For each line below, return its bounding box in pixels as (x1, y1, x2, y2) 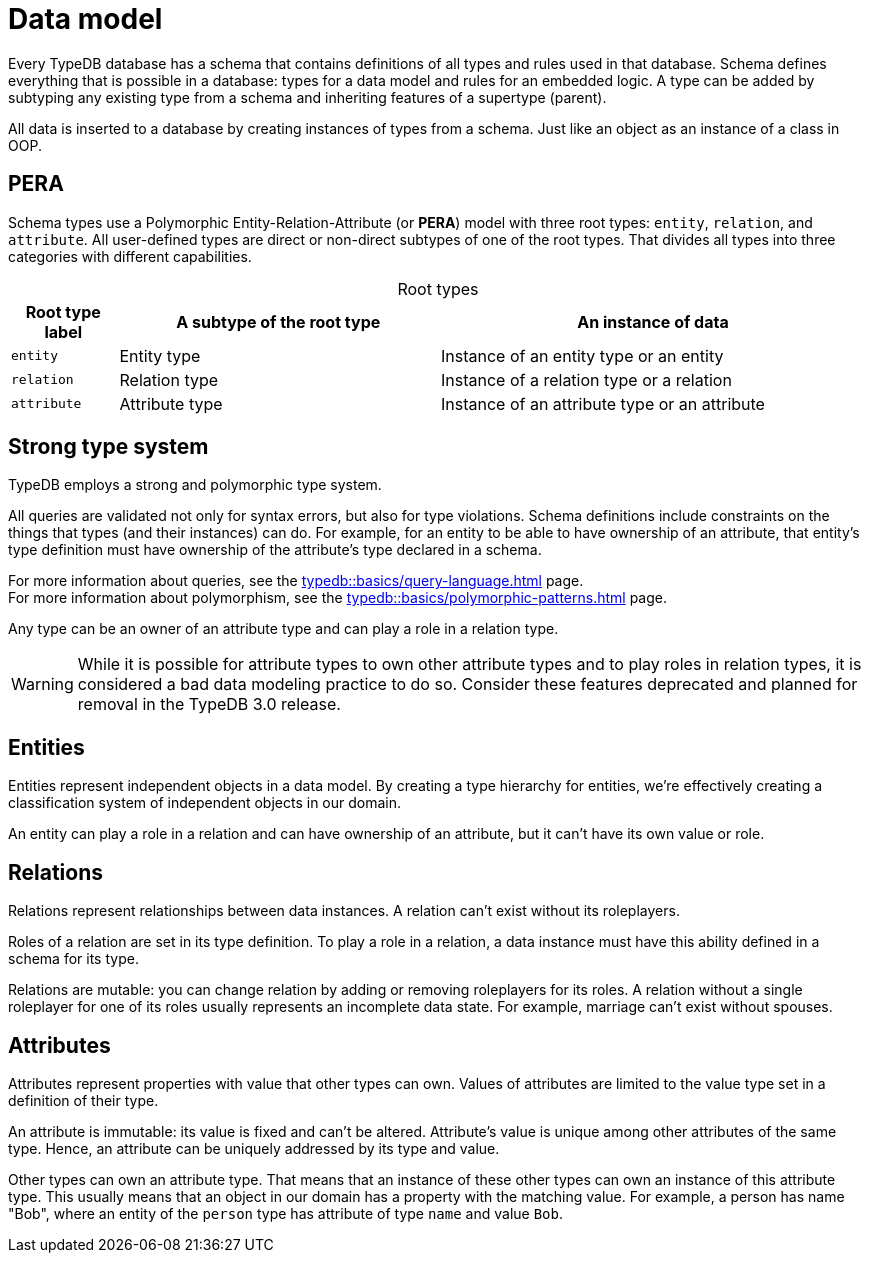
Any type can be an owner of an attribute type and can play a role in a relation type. (8, 620, 559, 638)
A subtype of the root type (176, 311, 381, 332)
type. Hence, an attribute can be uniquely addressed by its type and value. (8, 1139, 500, 1157)
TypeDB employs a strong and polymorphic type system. (8, 476, 382, 494)
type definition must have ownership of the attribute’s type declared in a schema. (8, 541, 542, 559)
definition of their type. (8, 1091, 159, 1109)
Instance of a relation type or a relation (441, 369, 732, 390)
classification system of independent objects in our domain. (8, 794, 402, 812)
